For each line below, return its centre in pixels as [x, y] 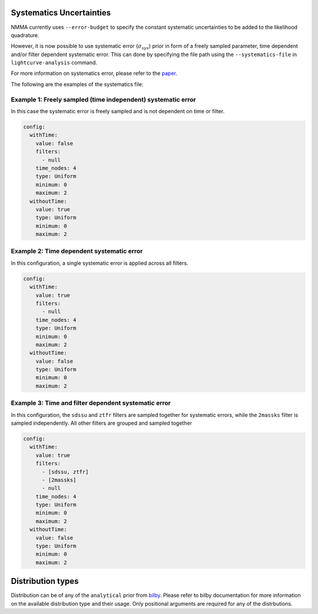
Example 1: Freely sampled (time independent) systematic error [104, 99]
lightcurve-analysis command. [54, 63]
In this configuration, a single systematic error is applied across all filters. [100, 263]
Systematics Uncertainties [61, 13]
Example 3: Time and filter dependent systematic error [91, 403]
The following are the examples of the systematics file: [77, 84]
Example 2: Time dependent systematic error [77, 251]
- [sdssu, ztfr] [65, 472]
